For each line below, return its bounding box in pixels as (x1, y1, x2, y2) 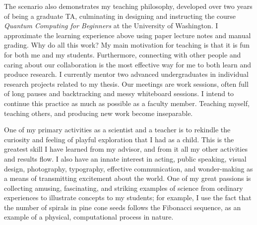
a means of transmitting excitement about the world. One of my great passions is (4, 173, 251, 183)
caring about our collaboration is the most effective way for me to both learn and (4, 59, 252, 69)
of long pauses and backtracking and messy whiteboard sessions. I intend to (4, 88, 234, 99)
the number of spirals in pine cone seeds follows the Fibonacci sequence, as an (4, 202, 241, 212)
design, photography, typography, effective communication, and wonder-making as (4, 163, 253, 173)
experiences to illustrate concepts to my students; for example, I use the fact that (4, 192, 252, 203)
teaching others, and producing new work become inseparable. (4, 108, 193, 118)
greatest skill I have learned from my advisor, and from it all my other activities (4, 144, 248, 154)
